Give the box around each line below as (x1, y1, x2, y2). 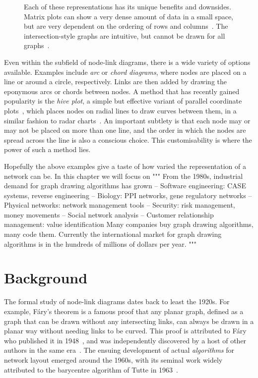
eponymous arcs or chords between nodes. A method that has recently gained (4, 86, 240, 96)
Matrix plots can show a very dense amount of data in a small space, (24, 11, 233, 21)
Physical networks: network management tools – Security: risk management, (4, 200, 235, 210)
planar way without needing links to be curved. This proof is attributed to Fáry (4, 325, 247, 336)
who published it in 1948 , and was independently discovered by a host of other (4, 335, 247, 345)
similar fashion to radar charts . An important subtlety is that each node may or (4, 115, 251, 125)
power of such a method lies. (4, 144, 91, 155)
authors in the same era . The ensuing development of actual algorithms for (4, 345, 235, 355)
